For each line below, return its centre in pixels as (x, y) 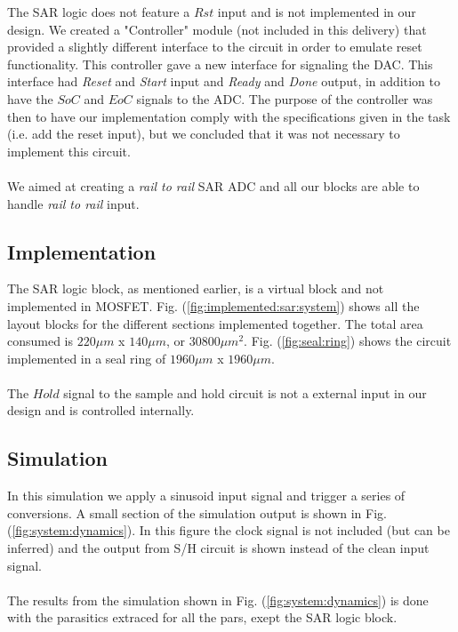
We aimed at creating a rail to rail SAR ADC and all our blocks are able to (213, 185)
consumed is (40, 341)
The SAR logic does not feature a (99, 12)
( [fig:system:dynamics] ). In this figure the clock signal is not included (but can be (229, 530)
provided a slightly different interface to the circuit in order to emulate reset (215, 47)
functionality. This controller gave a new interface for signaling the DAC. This (220, 64)
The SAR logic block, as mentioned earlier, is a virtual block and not (196, 288)
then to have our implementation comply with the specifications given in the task (229, 116)
